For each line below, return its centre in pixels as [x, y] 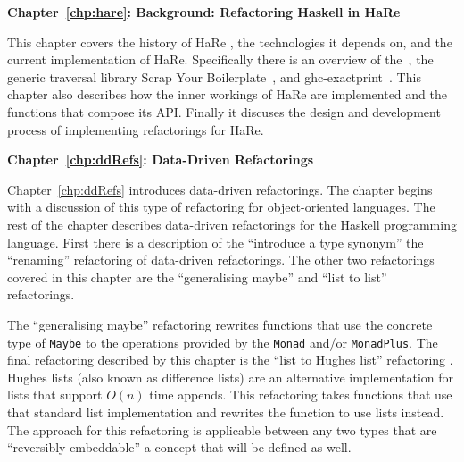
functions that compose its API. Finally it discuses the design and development [224, 111]
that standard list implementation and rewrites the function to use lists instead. [226, 412]
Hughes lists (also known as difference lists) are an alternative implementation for [230, 377]
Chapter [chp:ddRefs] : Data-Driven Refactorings [161, 160]
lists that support [55, 395]
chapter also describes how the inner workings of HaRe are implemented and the [227, 94]
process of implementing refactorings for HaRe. [136, 129]
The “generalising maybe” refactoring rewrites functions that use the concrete [220, 324]
